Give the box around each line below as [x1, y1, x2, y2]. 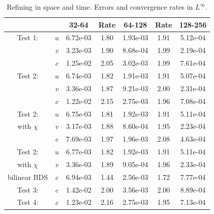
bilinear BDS [8, 171, 48, 182]
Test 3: [17, 184, 39, 195]
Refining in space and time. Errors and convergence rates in [7, 2, 193, 12]
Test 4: [17, 197, 39, 207]
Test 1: [17, 32, 39, 43]
